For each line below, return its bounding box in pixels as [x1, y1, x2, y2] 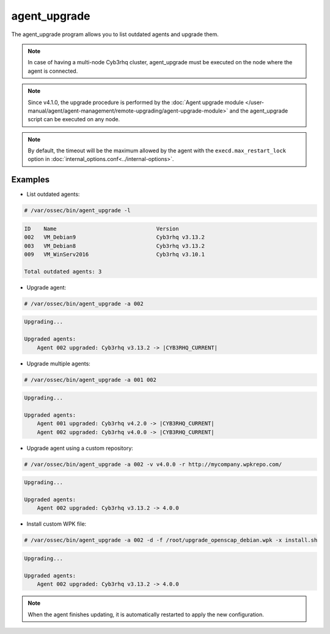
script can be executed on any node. [28, 116, 120, 123]
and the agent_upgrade [229, 107, 288, 114]
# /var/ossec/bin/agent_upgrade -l [24, 207, 131, 214]
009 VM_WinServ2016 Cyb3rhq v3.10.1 [24, 251, 205, 258]
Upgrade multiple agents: [26, 360, 91, 367]
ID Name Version [24, 225, 180, 232]
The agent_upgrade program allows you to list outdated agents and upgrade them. [11, 31, 219, 38]
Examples [11, 174, 50, 185]
